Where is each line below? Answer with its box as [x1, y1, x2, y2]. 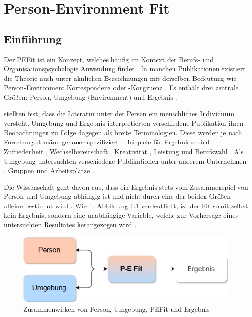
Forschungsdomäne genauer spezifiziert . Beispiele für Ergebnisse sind [4, 137, 210, 147]
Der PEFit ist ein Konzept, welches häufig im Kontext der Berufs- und [4, 54, 214, 64]
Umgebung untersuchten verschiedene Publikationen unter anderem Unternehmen [4, 156, 247, 166]
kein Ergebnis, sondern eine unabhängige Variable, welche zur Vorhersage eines [4, 210, 238, 220]
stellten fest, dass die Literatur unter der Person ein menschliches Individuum [4, 108, 235, 118]
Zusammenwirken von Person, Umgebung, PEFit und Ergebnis [23, 304, 210, 314]
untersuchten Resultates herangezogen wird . [4, 220, 137, 230]
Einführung [4, 31, 62, 46]
